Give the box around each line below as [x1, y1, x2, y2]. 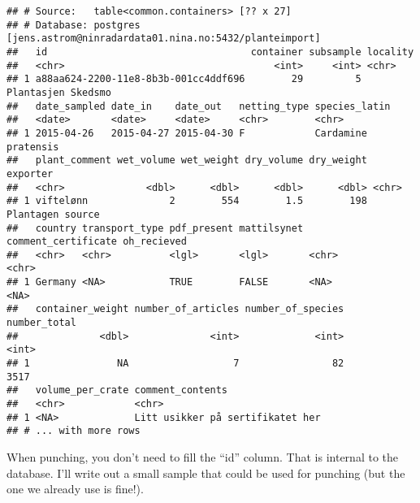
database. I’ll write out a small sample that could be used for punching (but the [6, 464, 405, 481]
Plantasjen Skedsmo [6, 86, 111, 98]
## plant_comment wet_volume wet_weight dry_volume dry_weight [6, 154, 367, 167]
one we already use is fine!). [6, 480, 144, 497]
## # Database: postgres [6, 19, 141, 31]
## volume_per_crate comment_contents [6, 384, 228, 397]
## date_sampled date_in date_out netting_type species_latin [6, 100, 391, 112]
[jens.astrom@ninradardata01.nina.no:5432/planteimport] [6, 33, 321, 45]
